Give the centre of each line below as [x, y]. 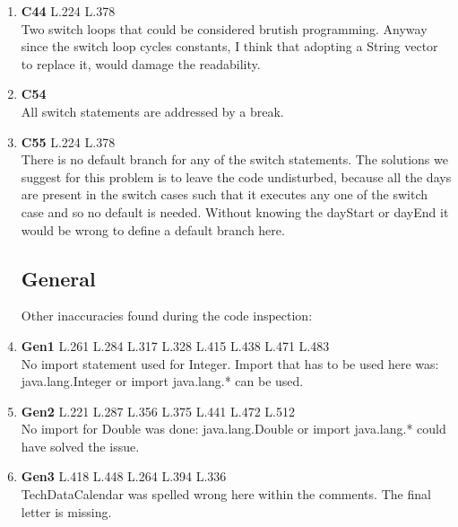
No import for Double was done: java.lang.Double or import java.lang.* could [233, 429]
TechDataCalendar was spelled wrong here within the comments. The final [226, 494]
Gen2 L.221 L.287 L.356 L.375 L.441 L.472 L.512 [158, 411]
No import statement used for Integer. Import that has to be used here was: [230, 363]
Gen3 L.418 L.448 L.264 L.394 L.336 [124, 476]
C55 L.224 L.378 [68, 141]
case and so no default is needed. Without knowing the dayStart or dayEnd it [235, 211]
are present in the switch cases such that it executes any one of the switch [224, 194]
